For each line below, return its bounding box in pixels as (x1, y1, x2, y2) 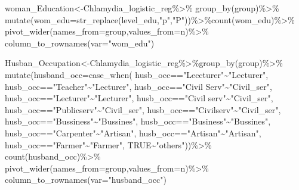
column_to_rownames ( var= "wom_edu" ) (5, 36, 155, 49)
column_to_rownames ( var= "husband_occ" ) (5, 173, 167, 186)
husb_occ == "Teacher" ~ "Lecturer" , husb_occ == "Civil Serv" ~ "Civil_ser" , (5, 80, 272, 92)
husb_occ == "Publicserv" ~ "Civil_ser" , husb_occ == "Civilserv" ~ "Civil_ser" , (5, 103, 281, 116)
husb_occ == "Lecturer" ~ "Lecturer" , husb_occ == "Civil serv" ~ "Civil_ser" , (5, 92, 273, 104)
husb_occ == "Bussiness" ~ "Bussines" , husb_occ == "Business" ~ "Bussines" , (5, 115, 271, 127)
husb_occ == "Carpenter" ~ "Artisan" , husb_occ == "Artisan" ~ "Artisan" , (5, 126, 261, 139)
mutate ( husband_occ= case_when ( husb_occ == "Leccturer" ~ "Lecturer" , (5, 68, 269, 80)
